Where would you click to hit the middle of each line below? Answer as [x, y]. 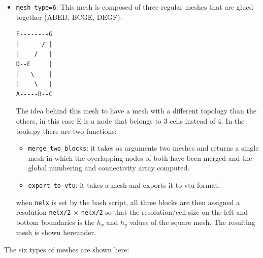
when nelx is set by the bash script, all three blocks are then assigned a [128, 202]
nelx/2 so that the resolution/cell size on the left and [164, 212]
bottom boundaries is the [55, 222]
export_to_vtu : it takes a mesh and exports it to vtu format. [124, 185]
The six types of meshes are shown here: [67, 250]
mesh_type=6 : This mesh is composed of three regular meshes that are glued [135, 7]
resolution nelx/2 [43, 212]
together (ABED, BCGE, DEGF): [69, 17]
